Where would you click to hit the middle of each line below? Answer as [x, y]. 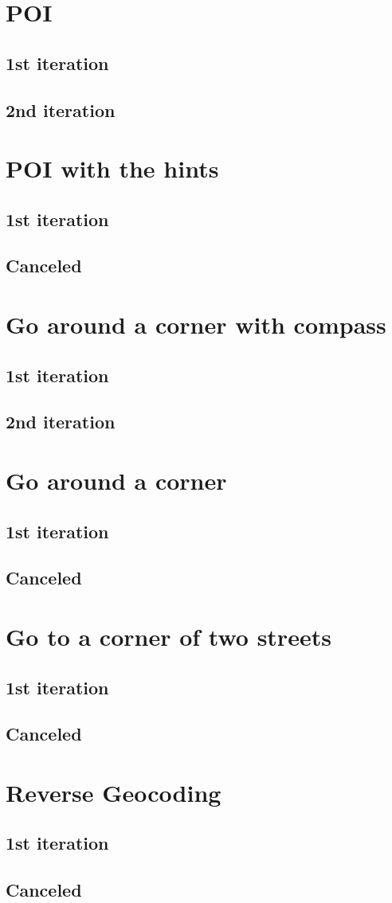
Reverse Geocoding [114, 792]
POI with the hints [112, 168]
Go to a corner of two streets [169, 636]
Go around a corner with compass [196, 324]
